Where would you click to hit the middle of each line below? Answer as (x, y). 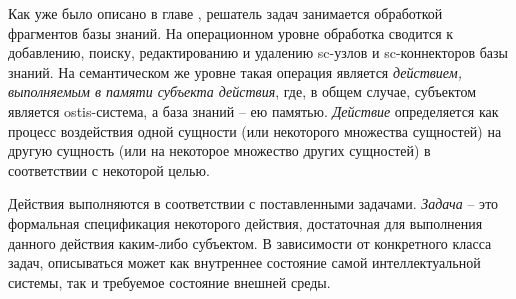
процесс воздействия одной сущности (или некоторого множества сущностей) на (255, 130)
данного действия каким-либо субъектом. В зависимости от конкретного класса (250, 242)
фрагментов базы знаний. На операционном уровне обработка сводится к (231, 32)
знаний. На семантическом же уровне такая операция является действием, (235, 71)
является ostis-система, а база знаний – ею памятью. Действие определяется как (253, 110)
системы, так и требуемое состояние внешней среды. (169, 281)
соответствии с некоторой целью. (109, 169)
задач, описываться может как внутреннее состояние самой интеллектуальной (244, 262)
